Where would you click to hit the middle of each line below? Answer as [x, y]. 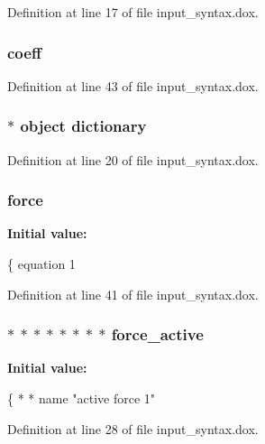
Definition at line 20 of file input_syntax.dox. [133, 159]
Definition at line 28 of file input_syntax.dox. [133, 428]
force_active [157, 334]
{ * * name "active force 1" [82, 398]
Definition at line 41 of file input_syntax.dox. [133, 294]
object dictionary [83, 126]
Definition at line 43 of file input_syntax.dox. [133, 85]
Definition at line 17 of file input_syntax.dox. [133, 12]
